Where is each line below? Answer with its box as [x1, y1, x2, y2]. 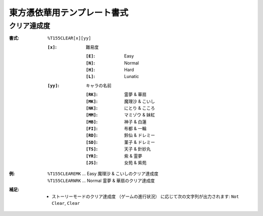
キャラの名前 [86, 82, 112, 88]
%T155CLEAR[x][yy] [47, 36, 92, 41]
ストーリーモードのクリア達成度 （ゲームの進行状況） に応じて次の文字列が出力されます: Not [52, 193, 239, 199]
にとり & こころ [124, 105, 155, 111]
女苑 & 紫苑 [124, 160, 147, 166]
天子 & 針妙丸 [124, 146, 151, 152]
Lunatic [124, 74, 139, 79]
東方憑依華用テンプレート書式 [9, 7, 129, 18]
